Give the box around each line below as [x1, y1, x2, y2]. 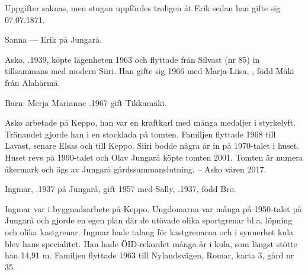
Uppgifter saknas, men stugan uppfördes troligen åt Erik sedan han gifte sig [5, 2, 281, 14]
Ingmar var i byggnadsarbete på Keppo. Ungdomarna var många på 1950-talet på [5, 202, 302, 215]
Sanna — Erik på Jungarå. [5, 33, 102, 46]
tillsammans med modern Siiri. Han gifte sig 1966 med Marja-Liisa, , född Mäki [5, 65, 294, 77]
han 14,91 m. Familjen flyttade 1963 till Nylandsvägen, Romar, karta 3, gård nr [5, 249, 294, 261]
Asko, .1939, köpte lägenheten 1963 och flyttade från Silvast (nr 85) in [5, 53, 260, 65]
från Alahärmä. [5, 76, 60, 88]
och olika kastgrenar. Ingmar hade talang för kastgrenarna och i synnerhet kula [5, 225, 294, 238]
